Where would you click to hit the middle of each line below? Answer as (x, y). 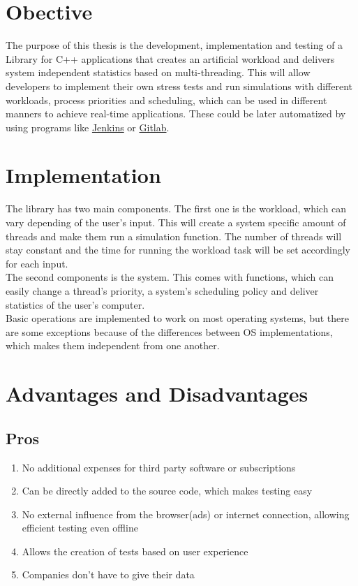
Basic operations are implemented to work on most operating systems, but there (177, 318)
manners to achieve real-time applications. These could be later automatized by (176, 113)
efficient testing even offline (80, 528)
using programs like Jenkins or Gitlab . (88, 127)
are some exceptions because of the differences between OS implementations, (169, 331)
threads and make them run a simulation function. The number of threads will (174, 236)
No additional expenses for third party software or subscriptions (159, 467)
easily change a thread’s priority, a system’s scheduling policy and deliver (162, 290)
